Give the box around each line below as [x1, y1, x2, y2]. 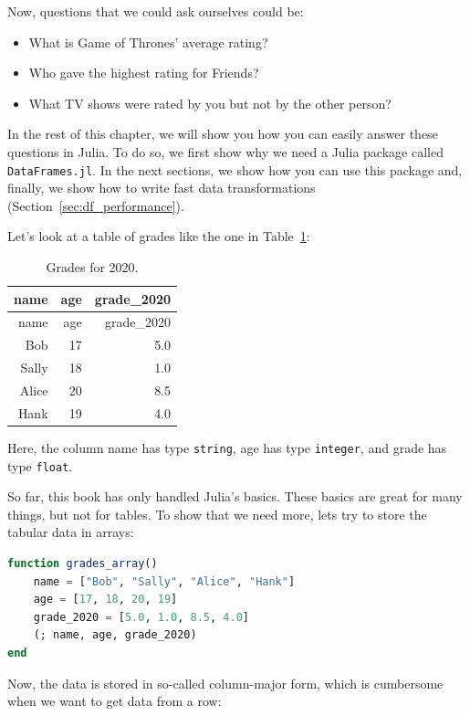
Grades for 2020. [46, 258, 139, 276]
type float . [7, 456, 73, 475]
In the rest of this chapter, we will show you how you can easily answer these [7, 124, 438, 143]
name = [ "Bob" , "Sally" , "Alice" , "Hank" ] [33, 574, 296, 588]
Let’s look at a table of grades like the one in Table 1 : [7, 226, 310, 246]
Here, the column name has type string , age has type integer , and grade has [7, 437, 447, 457]
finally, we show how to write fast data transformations [7, 178, 316, 197]
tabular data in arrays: [7, 522, 134, 542]
